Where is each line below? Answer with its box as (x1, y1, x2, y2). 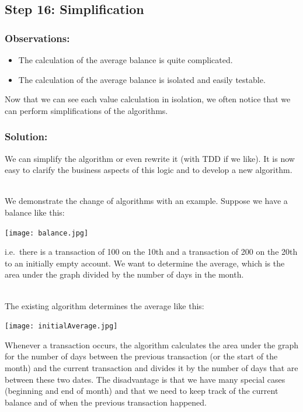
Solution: (5, 129, 48, 144)
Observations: (5, 30, 70, 45)
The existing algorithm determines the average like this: (5, 299, 204, 311)
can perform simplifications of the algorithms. (5, 104, 168, 116)
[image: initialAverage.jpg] (5, 322, 118, 331)
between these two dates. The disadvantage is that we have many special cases (5, 373, 285, 385)
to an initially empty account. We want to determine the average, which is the (5, 257, 285, 269)
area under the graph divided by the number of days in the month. (5, 268, 244, 281)
